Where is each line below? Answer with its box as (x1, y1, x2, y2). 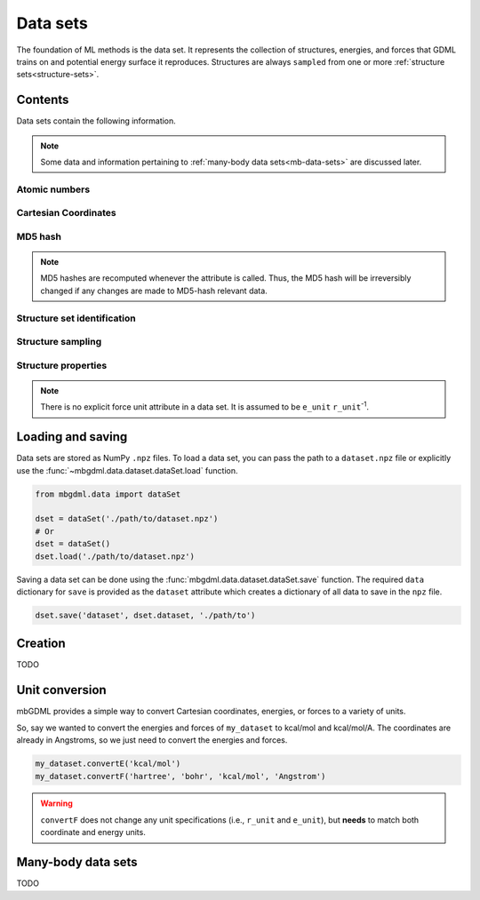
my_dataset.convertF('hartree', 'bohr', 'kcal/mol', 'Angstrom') (35, 771, 326, 781)
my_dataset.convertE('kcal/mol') (35, 759, 181, 769)
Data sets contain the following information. (16, 115, 177, 126)
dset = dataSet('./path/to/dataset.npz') (35, 514, 219, 524)
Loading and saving (16, 429, 128, 444)
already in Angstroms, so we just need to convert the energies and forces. (16, 735, 288, 745)
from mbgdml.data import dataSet (35, 489, 181, 499)
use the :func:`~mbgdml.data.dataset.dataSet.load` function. (16, 465, 238, 475)
